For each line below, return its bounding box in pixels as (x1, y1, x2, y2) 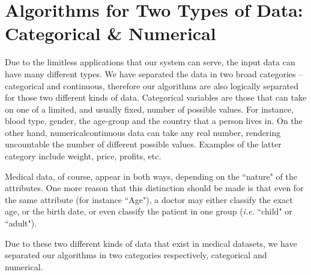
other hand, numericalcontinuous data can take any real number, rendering (5, 126, 281, 138)
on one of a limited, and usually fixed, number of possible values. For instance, (5, 102, 294, 115)
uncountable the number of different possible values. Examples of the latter (5, 138, 282, 150)
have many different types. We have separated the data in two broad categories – (5, 67, 303, 80)
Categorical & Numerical (5, 21, 216, 46)
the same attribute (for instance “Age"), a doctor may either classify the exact (5, 193, 293, 206)
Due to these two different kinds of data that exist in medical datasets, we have (5, 237, 297, 249)
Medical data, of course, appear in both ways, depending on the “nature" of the (5, 170, 297, 182)
